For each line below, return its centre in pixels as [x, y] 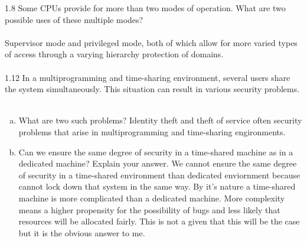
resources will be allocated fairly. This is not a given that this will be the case [159, 221]
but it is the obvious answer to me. [82, 232]
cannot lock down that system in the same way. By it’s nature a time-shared [157, 186]
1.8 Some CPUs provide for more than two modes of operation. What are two [145, 8]
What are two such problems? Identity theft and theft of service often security [160, 120]
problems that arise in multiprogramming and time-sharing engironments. [152, 131]
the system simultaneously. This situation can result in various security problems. [152, 89]
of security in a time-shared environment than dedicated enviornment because [159, 175]
